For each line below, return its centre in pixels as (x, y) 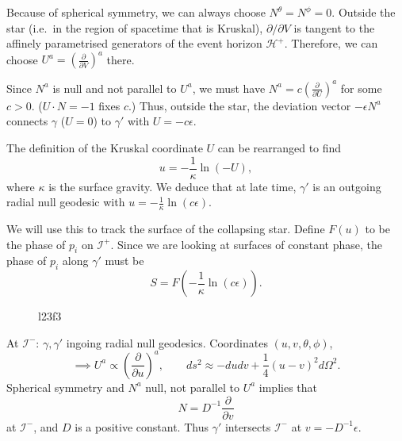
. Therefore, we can (331, 43)
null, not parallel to (192, 387)
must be (124, 261)
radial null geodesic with (66, 202)
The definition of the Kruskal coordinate (105, 147)
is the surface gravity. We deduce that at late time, (172, 186)
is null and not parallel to (115, 88)
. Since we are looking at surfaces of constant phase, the (247, 244)
